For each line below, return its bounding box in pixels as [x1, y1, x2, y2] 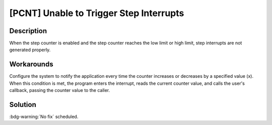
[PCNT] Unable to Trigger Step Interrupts [9, 8, 184, 19]
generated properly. [9, 47, 51, 53]
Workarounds [9, 60, 53, 69]
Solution [9, 100, 36, 109]
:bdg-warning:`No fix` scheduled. [9, 113, 79, 120]
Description [9, 27, 47, 35]
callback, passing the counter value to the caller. [9, 87, 110, 93]
